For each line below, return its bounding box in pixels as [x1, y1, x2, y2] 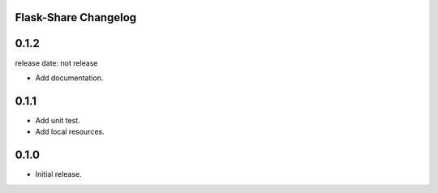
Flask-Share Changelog [15, 11, 137, 24]
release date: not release [15, 58, 98, 68]
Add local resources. [35, 127, 105, 137]
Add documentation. [35, 73, 104, 83]
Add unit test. [35, 115, 80, 125]
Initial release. [35, 169, 82, 179]
